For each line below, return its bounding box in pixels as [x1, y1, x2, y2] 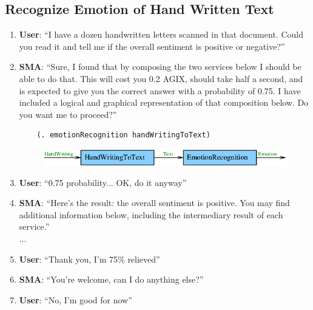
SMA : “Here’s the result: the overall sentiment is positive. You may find [19, 196, 290, 209]
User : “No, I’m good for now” [19, 293, 132, 306]
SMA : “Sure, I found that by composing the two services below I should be [19, 60, 301, 73]
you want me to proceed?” [19, 108, 117, 120]
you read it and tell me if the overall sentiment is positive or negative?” [19, 40, 285, 52]
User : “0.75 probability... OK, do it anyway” [19, 176, 187, 188]
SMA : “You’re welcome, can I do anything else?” [19, 273, 204, 286]
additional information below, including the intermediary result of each [19, 208, 283, 221]
